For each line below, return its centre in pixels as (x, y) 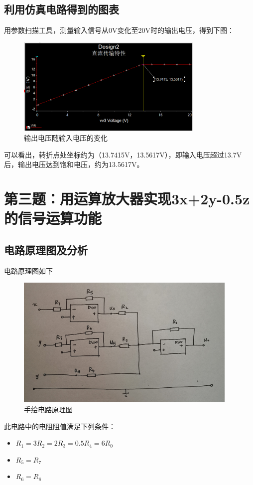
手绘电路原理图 (48, 409)
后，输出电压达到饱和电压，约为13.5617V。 (74, 164)
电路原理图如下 (28, 270)
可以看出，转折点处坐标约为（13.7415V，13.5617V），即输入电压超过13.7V (123, 154)
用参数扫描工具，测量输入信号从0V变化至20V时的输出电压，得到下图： (119, 30)
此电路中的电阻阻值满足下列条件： (60, 426)
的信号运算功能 (53, 218)
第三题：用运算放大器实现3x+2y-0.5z (127, 198)
